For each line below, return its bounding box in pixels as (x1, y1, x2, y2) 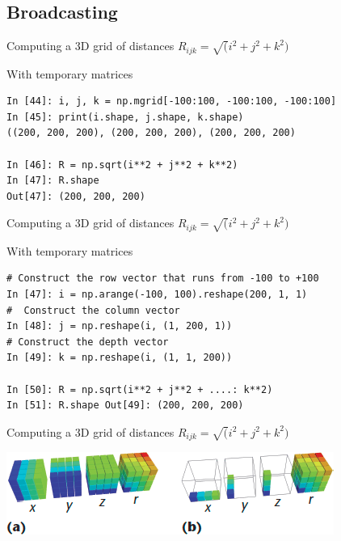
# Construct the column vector (6, 304, 180, 316)
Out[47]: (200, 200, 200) (6, 190, 145, 202)
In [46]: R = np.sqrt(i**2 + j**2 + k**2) (6, 158, 238, 171)
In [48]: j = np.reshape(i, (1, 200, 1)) (6, 320, 233, 332)
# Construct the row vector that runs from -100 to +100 (6, 273, 319, 285)
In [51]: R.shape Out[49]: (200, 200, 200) (6, 399, 244, 412)
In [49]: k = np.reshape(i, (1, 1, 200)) (6, 352, 233, 364)
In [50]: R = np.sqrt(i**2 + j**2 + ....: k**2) (6, 383, 273, 395)
